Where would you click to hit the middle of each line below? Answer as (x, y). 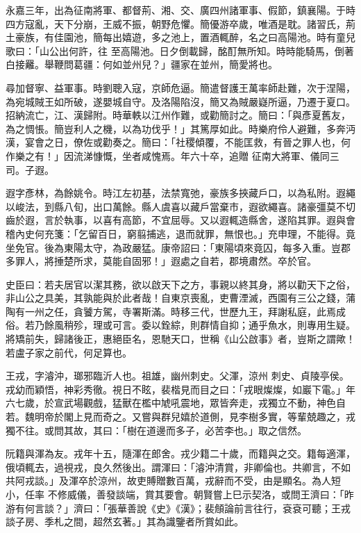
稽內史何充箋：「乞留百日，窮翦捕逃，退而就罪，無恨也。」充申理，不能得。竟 (180, 233)
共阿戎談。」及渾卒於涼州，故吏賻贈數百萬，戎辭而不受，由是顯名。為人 (168, 481)
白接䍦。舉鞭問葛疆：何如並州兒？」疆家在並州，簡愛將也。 (142, 64)
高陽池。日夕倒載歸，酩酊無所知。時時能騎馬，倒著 (237, 50)
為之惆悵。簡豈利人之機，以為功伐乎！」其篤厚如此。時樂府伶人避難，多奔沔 (180, 128)
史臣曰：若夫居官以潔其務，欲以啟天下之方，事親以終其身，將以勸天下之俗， (180, 284)
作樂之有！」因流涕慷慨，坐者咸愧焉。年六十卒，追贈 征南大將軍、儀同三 (173, 155)
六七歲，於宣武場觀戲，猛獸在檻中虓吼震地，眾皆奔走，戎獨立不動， (161, 403)
